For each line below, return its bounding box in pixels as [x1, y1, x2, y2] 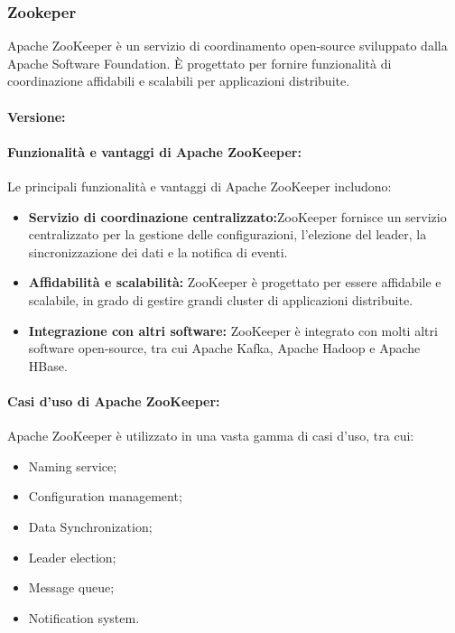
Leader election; [28, 547, 116, 566]
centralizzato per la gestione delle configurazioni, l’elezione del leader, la [28, 225, 427, 244]
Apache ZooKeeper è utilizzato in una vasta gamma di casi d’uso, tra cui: [7, 426, 414, 445]
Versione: [7, 107, 66, 126]
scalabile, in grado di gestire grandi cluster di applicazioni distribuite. [28, 290, 413, 309]
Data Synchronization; [28, 517, 153, 535]
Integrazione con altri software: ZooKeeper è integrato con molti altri [28, 321, 438, 340]
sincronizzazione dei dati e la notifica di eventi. [28, 242, 288, 261]
